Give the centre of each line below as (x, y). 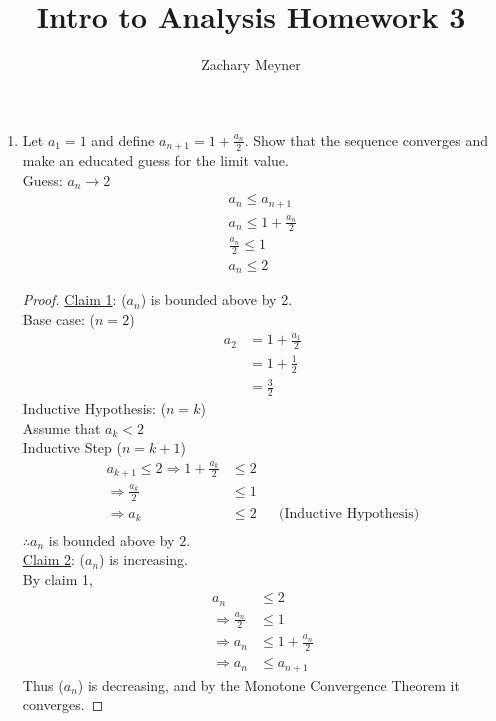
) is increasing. (143, 559)
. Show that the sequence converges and (366, 139)
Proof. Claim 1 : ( (74, 299)
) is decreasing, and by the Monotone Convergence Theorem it (268, 684)
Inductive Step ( (72, 447)
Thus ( (43, 684)
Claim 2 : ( (54, 559)
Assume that (61, 427)
